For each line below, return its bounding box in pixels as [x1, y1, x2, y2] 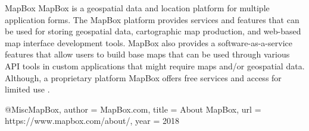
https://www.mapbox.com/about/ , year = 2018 [5, 114, 179, 127]
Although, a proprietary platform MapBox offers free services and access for [5, 71, 282, 84]
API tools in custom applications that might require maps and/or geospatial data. [5, 59, 305, 72]
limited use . [5, 83, 50, 95]
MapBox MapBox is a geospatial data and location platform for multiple [5, 2, 270, 14]
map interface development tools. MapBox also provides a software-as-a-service [5, 36, 292, 49]
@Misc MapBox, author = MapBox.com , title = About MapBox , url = [5, 103, 261, 115]
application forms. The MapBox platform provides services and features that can [5, 13, 299, 25]
